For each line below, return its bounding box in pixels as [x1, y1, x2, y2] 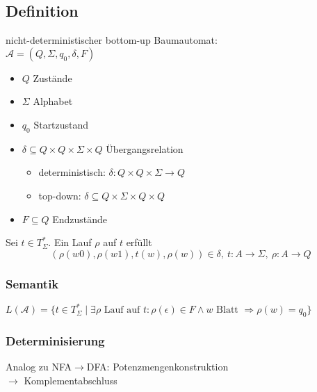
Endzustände [52, 211, 108, 226]
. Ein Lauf [48, 235, 92, 250]
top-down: [38, 188, 81, 202]
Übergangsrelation [106, 141, 184, 156]
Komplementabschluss [24, 373, 117, 388]
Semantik [6, 275, 59, 292]
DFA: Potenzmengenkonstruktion [86, 359, 229, 374]
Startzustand [33, 117, 89, 131]
